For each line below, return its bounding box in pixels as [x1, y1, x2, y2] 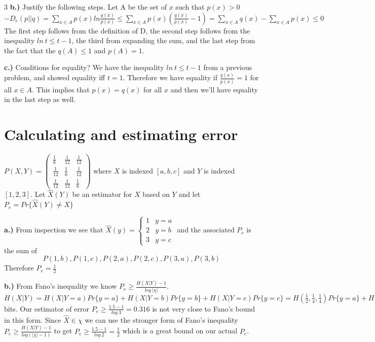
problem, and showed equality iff [4, 72, 105, 83]
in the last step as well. [4, 94, 76, 105]
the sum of [4, 245, 37, 255]
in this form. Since [4, 314, 61, 325]
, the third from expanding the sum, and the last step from [71, 35, 255, 46]
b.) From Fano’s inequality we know [4, 281, 117, 291]
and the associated [177, 224, 235, 235]
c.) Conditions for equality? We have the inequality [4, 62, 164, 73]
